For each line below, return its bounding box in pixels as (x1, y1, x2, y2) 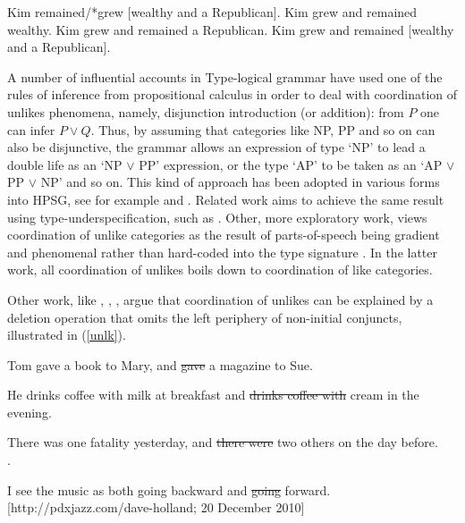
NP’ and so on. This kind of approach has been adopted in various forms (40, 173, 440, 191)
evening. (7, 402, 52, 421)
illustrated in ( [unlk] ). (7, 325, 126, 344)
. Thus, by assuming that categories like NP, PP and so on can (90, 120, 435, 139)
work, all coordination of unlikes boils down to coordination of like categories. (7, 260, 433, 279)
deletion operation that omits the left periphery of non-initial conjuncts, (7, 308, 402, 326)
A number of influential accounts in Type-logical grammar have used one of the (7, 67, 443, 86)
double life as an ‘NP (7, 155, 123, 173)
